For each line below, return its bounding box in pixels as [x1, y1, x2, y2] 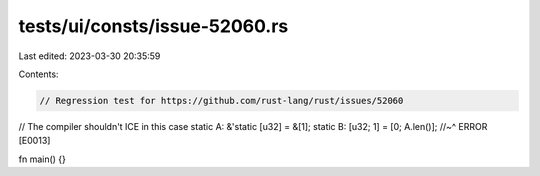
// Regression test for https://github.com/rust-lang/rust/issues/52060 [39, 95, 404, 106]
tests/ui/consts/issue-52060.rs [18, 15, 289, 37]
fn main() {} [18, 153, 67, 165]
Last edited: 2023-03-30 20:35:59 [18, 50, 161, 62]
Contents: [18, 68, 59, 80]
